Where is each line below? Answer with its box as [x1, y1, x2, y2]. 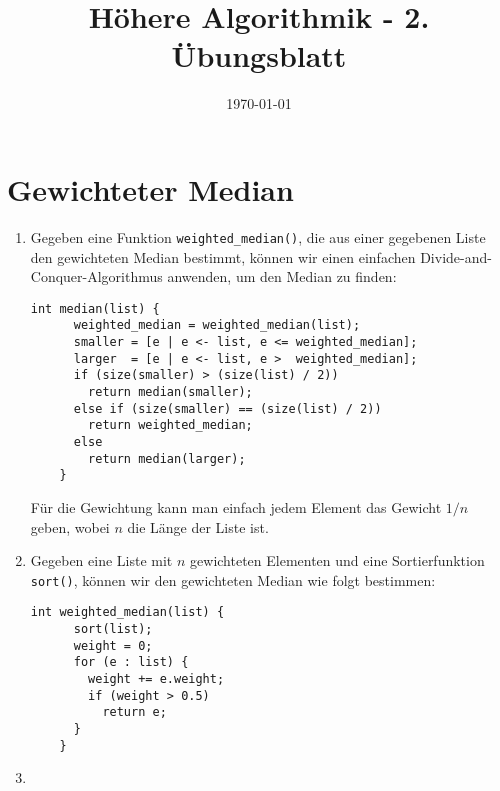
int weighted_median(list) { [30, 605, 225, 620]
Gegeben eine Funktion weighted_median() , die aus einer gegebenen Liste [30, 226, 486, 247]
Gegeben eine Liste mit [30, 550, 173, 571]
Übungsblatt [171, 35, 347, 76]
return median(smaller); [88, 384, 253, 399]
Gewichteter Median [7, 168, 294, 209]
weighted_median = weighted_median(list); [73, 318, 361, 333]
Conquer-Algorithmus [30, 266, 163, 287]
